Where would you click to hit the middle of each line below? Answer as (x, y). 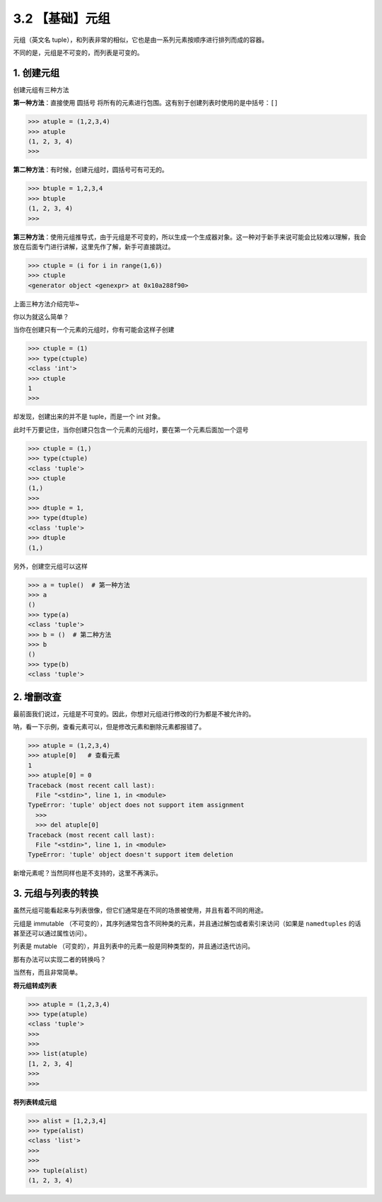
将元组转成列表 (35, 985)
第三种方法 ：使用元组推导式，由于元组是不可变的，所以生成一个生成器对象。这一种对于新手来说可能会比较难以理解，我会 (190, 237)
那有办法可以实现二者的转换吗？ (59, 959)
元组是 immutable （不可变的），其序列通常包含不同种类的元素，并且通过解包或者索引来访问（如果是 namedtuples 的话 (187, 923)
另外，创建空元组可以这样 (50, 566)
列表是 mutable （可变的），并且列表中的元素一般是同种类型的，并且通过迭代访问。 (134, 946)
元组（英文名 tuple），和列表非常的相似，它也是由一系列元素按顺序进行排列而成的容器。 (140, 40)
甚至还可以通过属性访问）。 (52, 933)
